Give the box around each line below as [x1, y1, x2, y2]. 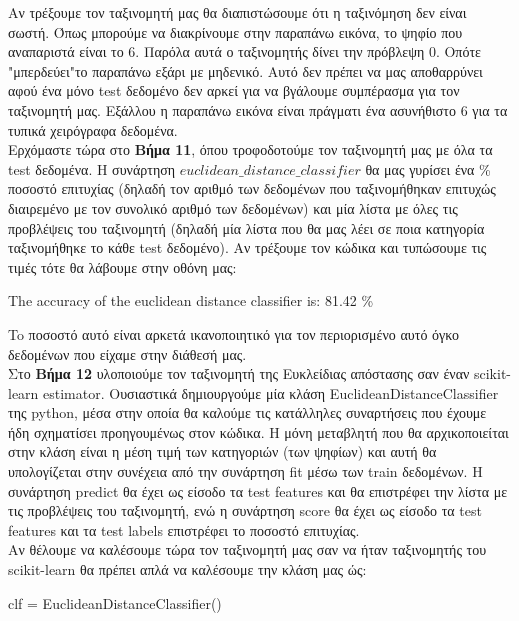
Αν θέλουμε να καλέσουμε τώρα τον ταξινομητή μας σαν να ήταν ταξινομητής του [8, 539, 487, 560]
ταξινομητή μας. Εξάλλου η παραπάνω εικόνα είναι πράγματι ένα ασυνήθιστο [8, 99, 456, 120]
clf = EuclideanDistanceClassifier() [8, 592, 222, 613]
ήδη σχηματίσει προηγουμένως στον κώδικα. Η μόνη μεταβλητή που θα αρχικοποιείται [8, 421, 509, 442]
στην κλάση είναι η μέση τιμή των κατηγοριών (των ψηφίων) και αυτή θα [8, 441, 437, 462]
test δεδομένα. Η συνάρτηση [8, 158, 176, 179]
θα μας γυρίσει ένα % [365, 158, 491, 179]
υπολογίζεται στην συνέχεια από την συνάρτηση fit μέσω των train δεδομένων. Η [8, 461, 483, 482]
